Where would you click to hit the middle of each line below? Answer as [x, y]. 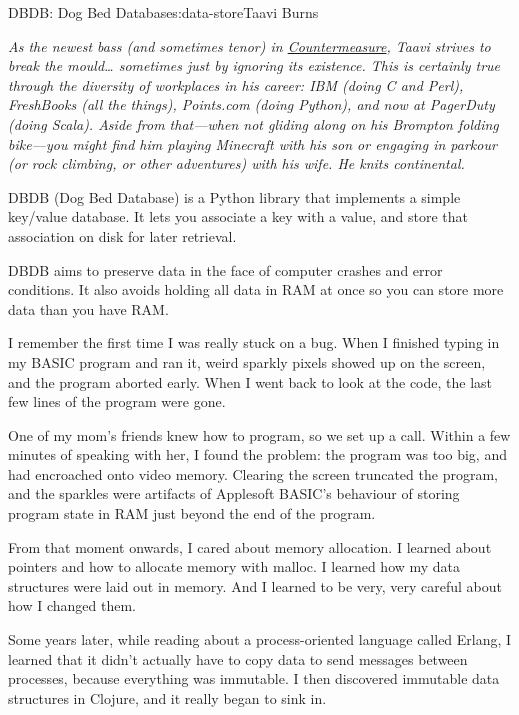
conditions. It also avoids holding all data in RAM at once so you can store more [256, 289]
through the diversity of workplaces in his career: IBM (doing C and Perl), [236, 84]
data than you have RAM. [88, 308]
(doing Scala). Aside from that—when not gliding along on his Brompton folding [253, 123]
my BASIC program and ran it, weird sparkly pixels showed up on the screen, [247, 361]
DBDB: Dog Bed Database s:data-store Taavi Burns [163, 12]
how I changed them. [72, 605]
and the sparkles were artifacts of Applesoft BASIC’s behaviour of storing [234, 493]
